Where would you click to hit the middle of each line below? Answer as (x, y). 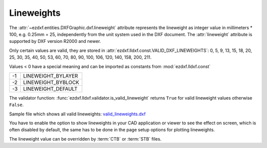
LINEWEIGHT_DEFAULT (50, 89)
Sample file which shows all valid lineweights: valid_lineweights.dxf (77, 114)
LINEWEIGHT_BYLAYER (51, 75)
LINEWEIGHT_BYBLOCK (51, 82)
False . (17, 105)
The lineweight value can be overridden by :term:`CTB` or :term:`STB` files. (85, 139)
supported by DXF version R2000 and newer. (55, 41)
